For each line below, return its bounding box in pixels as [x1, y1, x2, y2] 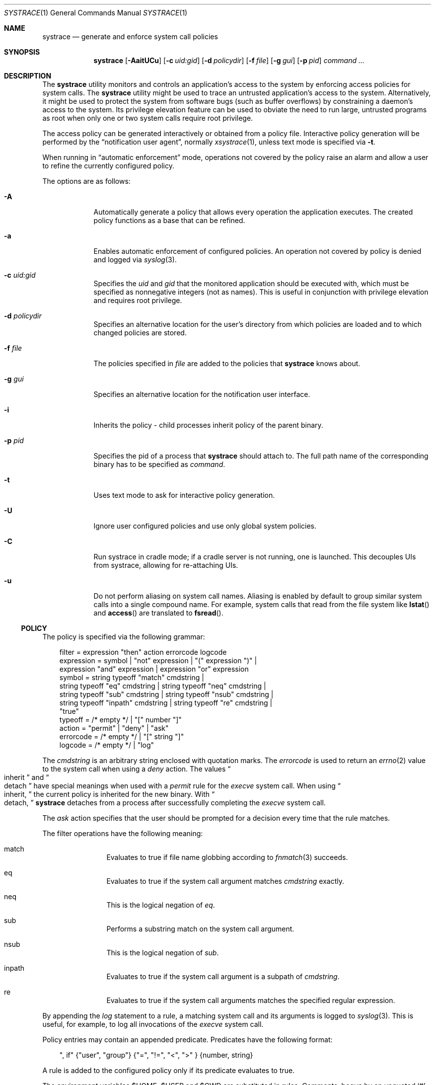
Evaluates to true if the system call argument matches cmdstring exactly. [106, 877, 345, 885]
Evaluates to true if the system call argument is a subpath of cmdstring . [106, 972, 340, 981]
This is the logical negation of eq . [106, 901, 215, 909]
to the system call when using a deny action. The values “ [42, 765, 231, 773]
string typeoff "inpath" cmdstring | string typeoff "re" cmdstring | [59, 698, 273, 707]
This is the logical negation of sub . [106, 948, 219, 957]
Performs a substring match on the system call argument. [106, 925, 294, 933]
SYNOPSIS [4, 48, 40, 56]
